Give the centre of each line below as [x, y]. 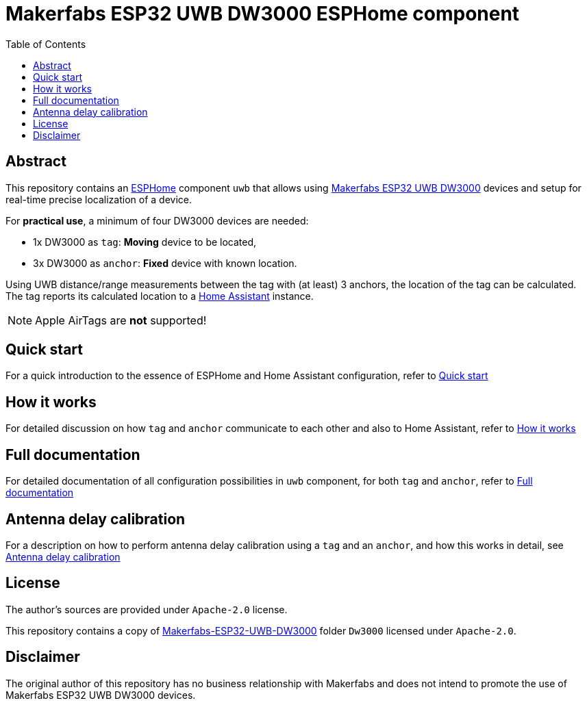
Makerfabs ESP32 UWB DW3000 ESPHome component [263, 14]
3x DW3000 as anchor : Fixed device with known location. [165, 263]
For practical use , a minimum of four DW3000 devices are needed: [157, 220]
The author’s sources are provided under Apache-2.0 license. [147, 609]
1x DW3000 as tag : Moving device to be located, [145, 242]
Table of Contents [46, 44]
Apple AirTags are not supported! [121, 320]
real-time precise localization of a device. [99, 199]
